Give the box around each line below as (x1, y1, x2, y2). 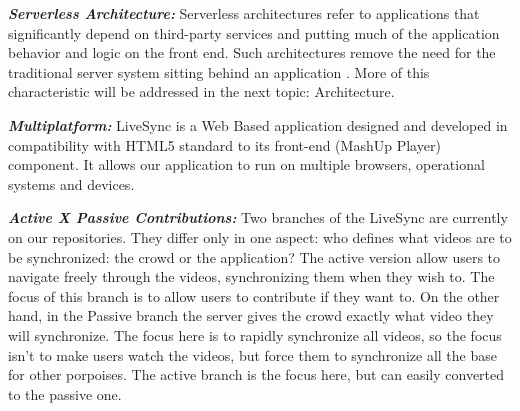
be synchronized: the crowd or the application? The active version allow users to (8, 246, 501, 267)
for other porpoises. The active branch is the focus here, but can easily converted (8, 364, 505, 385)
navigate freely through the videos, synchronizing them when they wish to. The (8, 266, 495, 287)
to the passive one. (8, 383, 122, 404)
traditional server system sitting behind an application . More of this (8, 61, 430, 82)
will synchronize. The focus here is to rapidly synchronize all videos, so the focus (8, 324, 502, 345)
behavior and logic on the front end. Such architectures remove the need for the (8, 42, 496, 63)
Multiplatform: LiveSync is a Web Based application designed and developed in (8, 114, 508, 135)
